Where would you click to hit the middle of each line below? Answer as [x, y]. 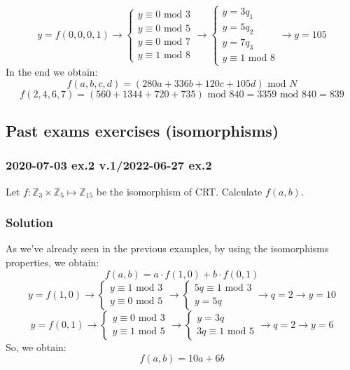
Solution [29, 222]
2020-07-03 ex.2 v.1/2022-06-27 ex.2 [109, 165]
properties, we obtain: [52, 262]
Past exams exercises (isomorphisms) [142, 130]
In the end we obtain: [52, 72]
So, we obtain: [36, 347]
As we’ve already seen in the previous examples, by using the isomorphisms [167, 248]
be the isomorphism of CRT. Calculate [179, 191]
